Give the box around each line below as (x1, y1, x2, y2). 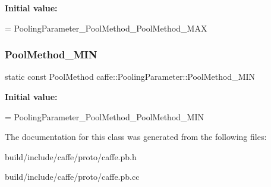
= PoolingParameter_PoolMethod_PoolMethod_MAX (5, 21, 207, 34)
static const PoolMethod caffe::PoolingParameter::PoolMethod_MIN (5, 70, 256, 83)
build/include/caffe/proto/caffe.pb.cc (5, 170, 140, 183)
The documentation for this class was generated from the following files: (5, 130, 267, 143)
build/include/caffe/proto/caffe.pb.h (5, 150, 137, 163)
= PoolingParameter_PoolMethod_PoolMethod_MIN (5, 110, 204, 123)
